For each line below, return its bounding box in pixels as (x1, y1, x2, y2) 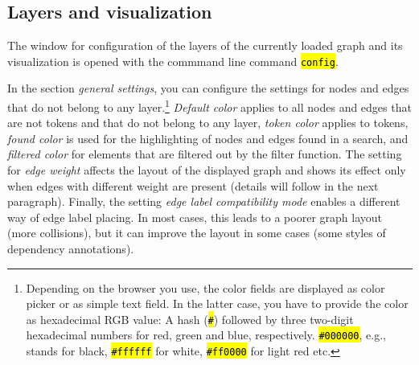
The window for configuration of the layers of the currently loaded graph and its (7, 37, 403, 54)
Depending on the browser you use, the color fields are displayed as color (26, 279, 385, 296)
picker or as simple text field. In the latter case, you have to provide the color (26, 295, 409, 312)
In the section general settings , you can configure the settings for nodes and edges (7, 80, 409, 96)
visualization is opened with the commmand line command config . (7, 52, 339, 69)
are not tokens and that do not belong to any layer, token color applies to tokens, (7, 114, 409, 131)
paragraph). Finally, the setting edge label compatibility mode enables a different (7, 193, 401, 210)
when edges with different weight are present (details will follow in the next (7, 177, 379, 194)
